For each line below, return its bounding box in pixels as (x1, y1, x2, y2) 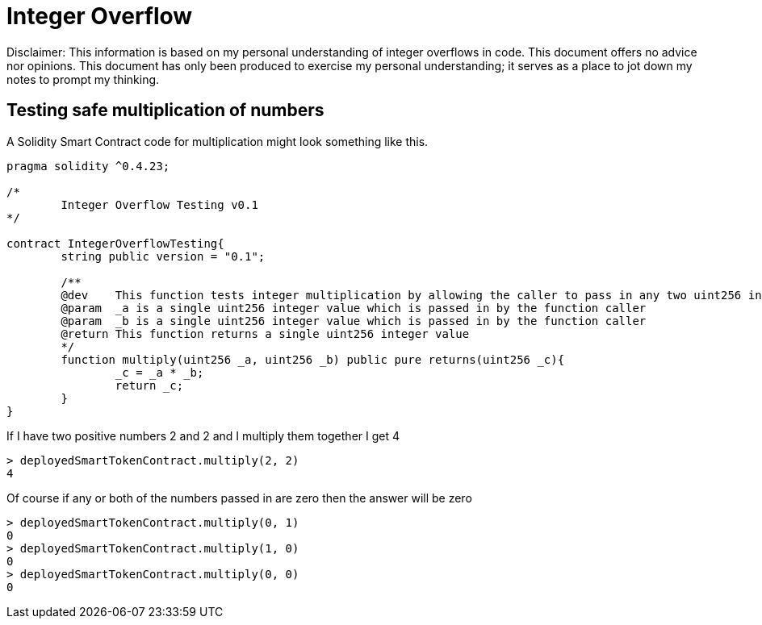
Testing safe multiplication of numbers (6, 100, 324, 121)
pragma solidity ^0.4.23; (6, 159, 170, 173)
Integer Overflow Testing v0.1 (61, 198, 258, 211)
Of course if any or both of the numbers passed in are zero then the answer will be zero (6, 490, 472, 505)
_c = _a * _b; (115, 365, 204, 379)
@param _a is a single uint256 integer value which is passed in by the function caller (61, 301, 647, 315)
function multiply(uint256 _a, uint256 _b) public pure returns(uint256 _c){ (61, 352, 565, 366)
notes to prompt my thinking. (6, 72, 160, 86)
